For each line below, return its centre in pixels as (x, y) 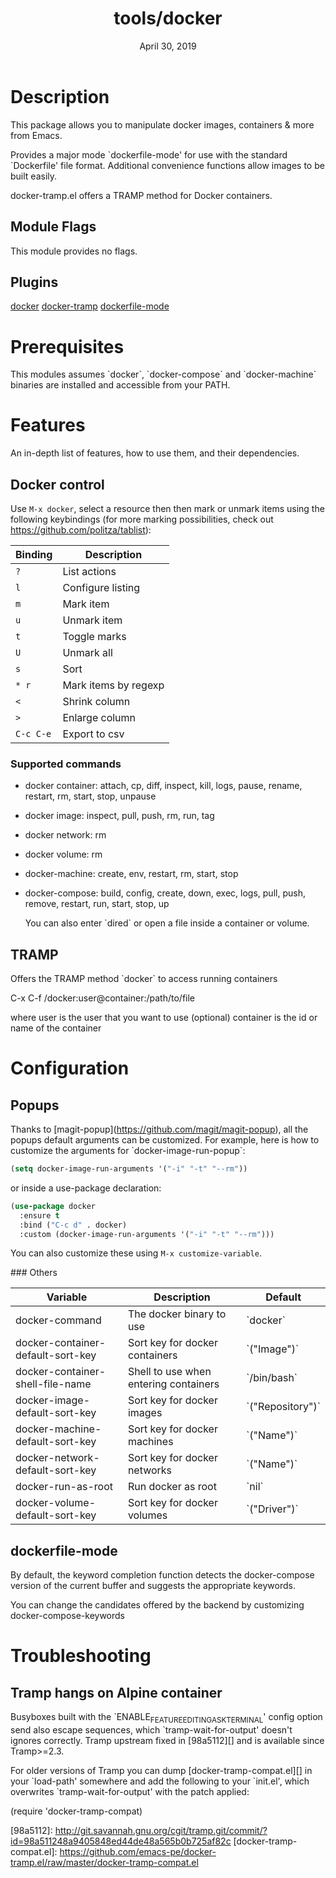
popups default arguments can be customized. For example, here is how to (165, 1140)
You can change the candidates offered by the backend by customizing (157, 1605)
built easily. (34, 176)
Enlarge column (99, 717)
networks (150, 1470)
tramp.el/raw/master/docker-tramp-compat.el (104, 1863)
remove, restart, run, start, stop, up (97, 904)
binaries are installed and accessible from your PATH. (120, 385)
